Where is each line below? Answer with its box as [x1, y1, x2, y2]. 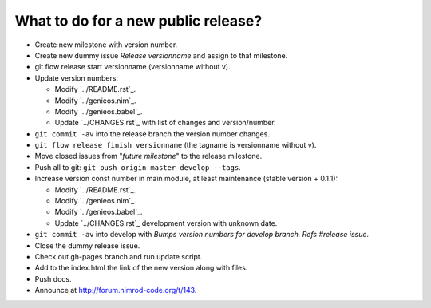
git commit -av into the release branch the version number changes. [34, 128, 271, 139]
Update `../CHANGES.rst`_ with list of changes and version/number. [54, 118, 276, 128]
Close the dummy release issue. [34, 240, 140, 251]
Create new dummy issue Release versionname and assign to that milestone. [34, 50, 288, 60]
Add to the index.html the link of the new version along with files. [34, 263, 248, 273]
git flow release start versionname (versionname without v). [34, 62, 231, 72]
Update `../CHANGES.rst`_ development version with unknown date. [54, 218, 278, 227]
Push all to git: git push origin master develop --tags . [34, 162, 241, 172]
